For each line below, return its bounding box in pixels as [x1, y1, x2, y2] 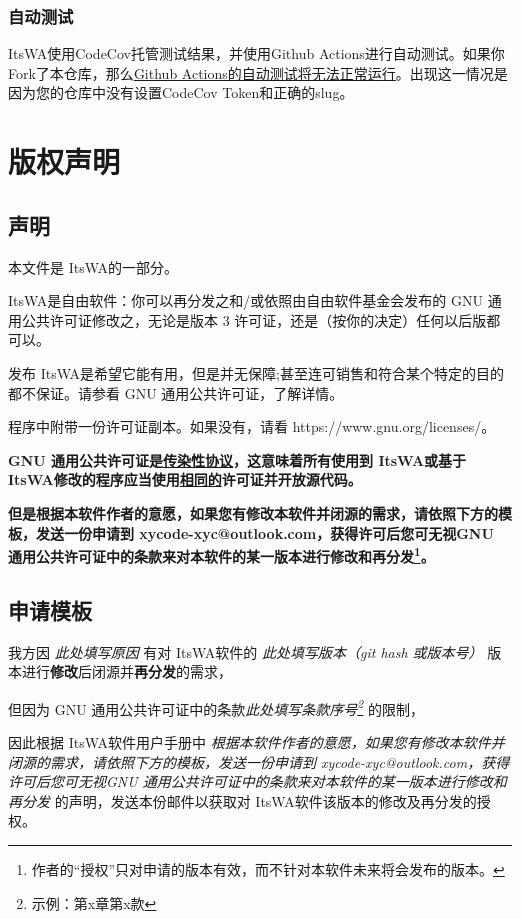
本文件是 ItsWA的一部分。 [8, 256, 179, 277]
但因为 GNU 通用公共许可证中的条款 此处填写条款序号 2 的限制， [8, 695, 424, 719]
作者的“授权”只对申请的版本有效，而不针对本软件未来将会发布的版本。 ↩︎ [31, 858, 505, 879]
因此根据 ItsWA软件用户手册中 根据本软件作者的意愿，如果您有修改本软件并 [8, 732, 505, 752]
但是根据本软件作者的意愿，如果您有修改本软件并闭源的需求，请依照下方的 [8, 502, 498, 523]
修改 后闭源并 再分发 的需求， [50, 661, 232, 682]
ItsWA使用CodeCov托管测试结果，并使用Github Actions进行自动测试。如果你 [8, 43, 505, 64]
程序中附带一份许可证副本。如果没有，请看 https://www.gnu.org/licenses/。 [8, 416, 496, 437]
